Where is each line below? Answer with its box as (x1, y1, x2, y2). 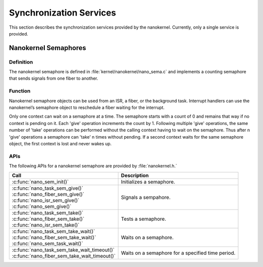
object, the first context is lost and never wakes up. (9, 141, 112, 146)
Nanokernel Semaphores (9, 44, 86, 52)
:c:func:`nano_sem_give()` (12, 203, 72, 210)
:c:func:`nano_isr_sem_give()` (12, 197, 80, 204)
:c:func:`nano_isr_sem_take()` (12, 221, 80, 228)
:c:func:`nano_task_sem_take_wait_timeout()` (12, 246, 114, 253)
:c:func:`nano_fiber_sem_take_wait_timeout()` (12, 252, 116, 259)
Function (9, 88, 31, 94)
